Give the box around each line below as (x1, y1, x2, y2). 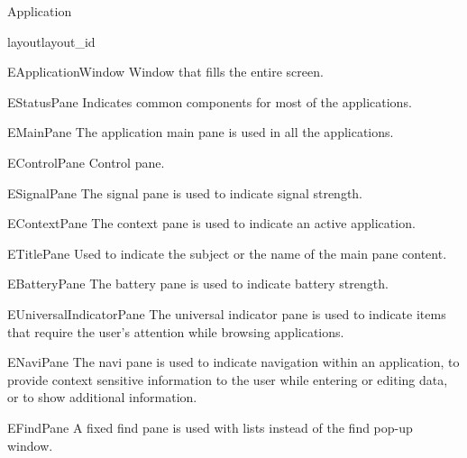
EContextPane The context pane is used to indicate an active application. (7, 214, 416, 233)
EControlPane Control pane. (7, 152, 165, 171)
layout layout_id (7, 32, 96, 50)
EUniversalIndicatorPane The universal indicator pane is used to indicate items (7, 304, 446, 323)
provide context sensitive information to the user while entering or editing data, (7, 370, 448, 389)
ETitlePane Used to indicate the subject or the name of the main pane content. (7, 243, 447, 262)
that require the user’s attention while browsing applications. (7, 322, 344, 341)
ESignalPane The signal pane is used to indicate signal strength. (7, 183, 363, 202)
